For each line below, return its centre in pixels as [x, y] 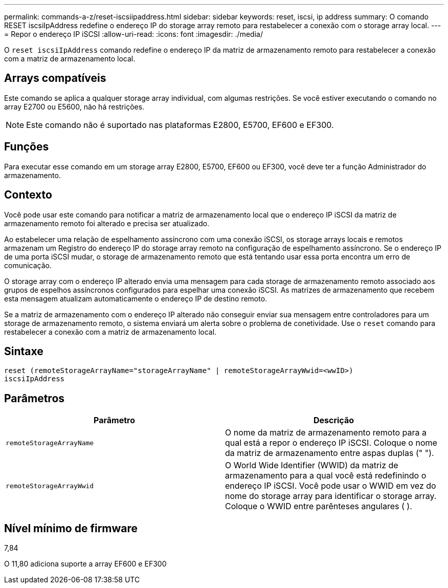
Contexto [28, 195]
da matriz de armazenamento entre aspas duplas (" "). [330, 453]
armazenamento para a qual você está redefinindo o [326, 476]
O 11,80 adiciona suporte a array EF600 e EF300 [85, 564]
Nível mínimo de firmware [71, 528]
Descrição [334, 420]
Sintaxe [24, 351]
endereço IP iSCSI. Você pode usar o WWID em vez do [331, 486]
